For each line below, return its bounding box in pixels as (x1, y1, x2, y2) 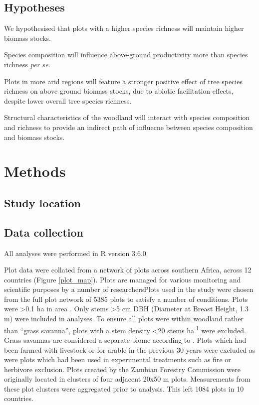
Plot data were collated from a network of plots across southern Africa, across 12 (4, 265, 252, 275)
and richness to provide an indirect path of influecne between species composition (4, 122, 253, 132)
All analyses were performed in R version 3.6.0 (4, 248, 146, 258)
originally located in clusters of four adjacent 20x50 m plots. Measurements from (4, 374, 251, 384)
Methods (4, 161, 66, 181)
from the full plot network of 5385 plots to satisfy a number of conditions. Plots (4, 293, 248, 304)
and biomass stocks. (4, 132, 65, 142)
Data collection (4, 224, 84, 240)
